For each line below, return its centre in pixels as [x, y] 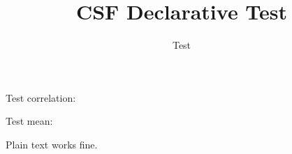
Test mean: [29, 121]
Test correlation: [41, 97]
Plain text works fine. [52, 144]
